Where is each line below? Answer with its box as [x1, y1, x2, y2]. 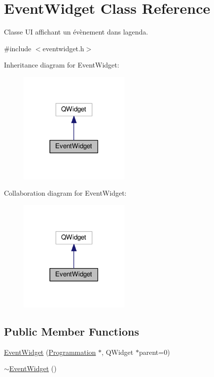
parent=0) [139, 346, 170, 357]
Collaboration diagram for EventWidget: [4, 188, 127, 198]
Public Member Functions [4, 323, 139, 339]
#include [4, 43, 32, 53]
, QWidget [102, 346, 134, 357]
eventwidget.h [42, 43, 84, 53]
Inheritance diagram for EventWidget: [4, 60, 119, 70]
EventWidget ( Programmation [4, 346, 96, 357]
